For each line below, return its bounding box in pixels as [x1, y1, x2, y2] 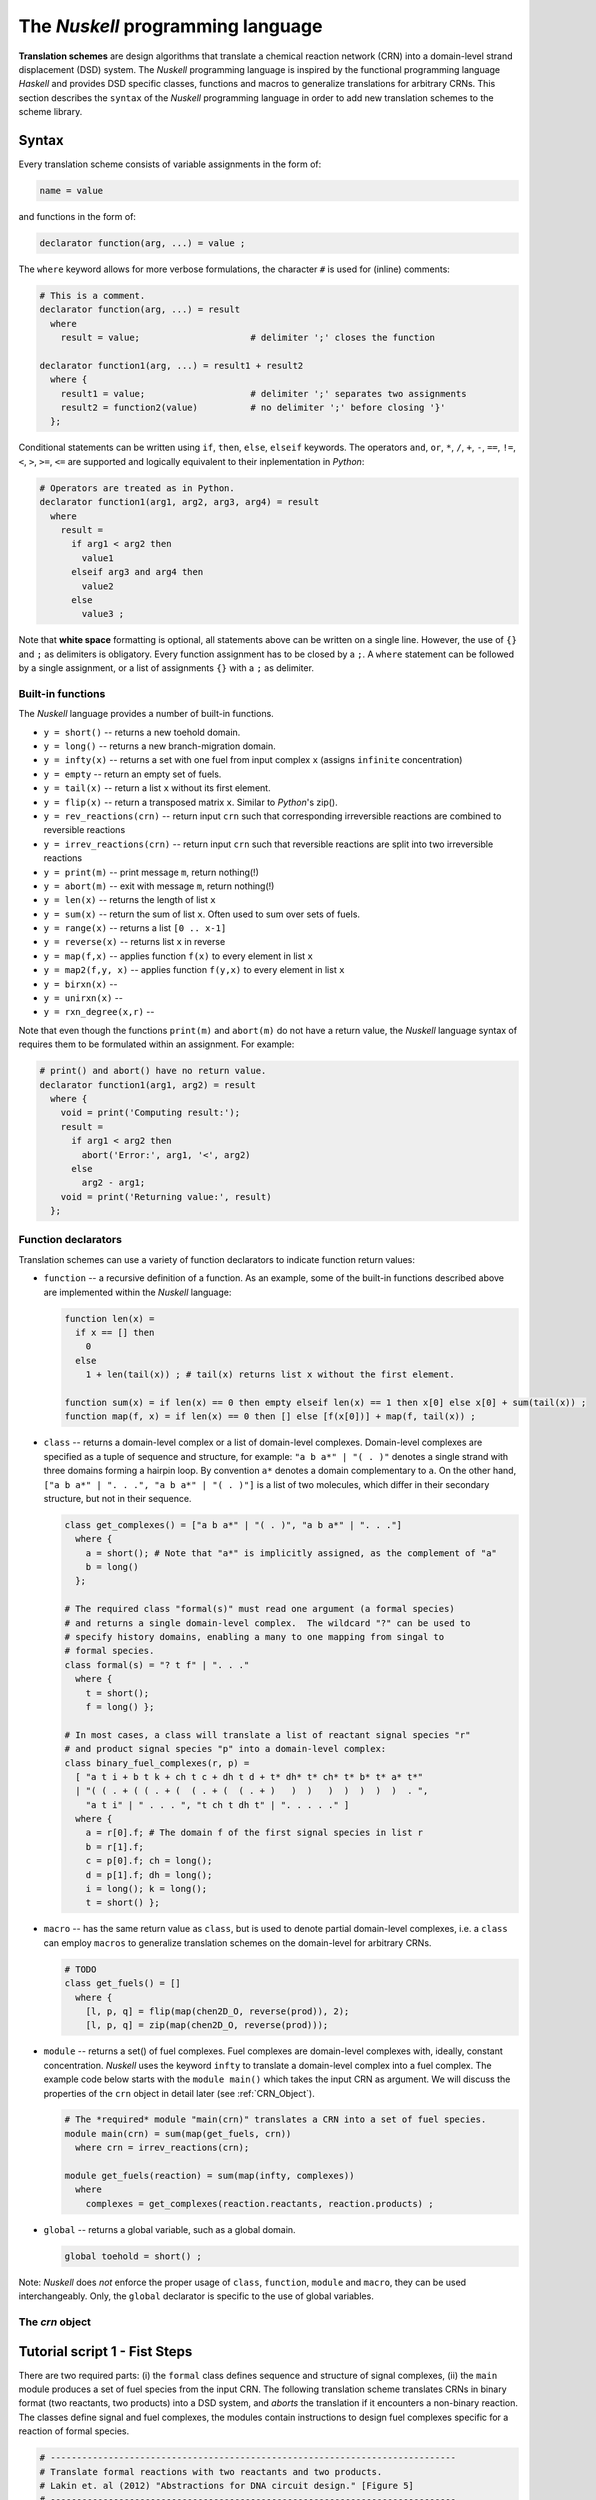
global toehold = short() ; [64, 2250, 202, 2262]
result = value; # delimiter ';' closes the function [60, 332, 435, 344]
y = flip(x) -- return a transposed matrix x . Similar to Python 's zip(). [43, 796, 339, 808]
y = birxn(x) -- [43, 978, 118, 990]
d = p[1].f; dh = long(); [85, 1869, 213, 1880]
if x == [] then [75, 1327, 155, 1338]
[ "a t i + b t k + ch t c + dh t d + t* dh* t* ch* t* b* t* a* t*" [75, 1771, 424, 1782]
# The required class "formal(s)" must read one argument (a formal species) [64, 1603, 455, 1615]
